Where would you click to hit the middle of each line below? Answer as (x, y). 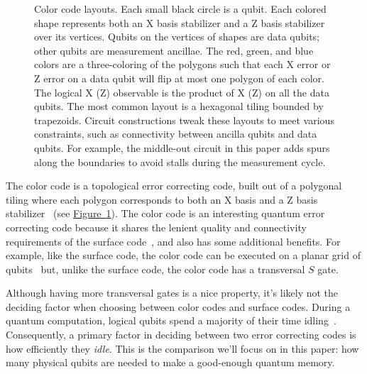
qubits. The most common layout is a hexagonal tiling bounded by (179, 106)
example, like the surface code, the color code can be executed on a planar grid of (183, 255)
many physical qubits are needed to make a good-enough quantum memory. (170, 362)
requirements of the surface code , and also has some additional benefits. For (173, 241)
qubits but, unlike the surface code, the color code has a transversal (155, 269)
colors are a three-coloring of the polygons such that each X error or (182, 64)
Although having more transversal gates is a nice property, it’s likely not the (172, 293)
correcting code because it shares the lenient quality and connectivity (156, 227)
